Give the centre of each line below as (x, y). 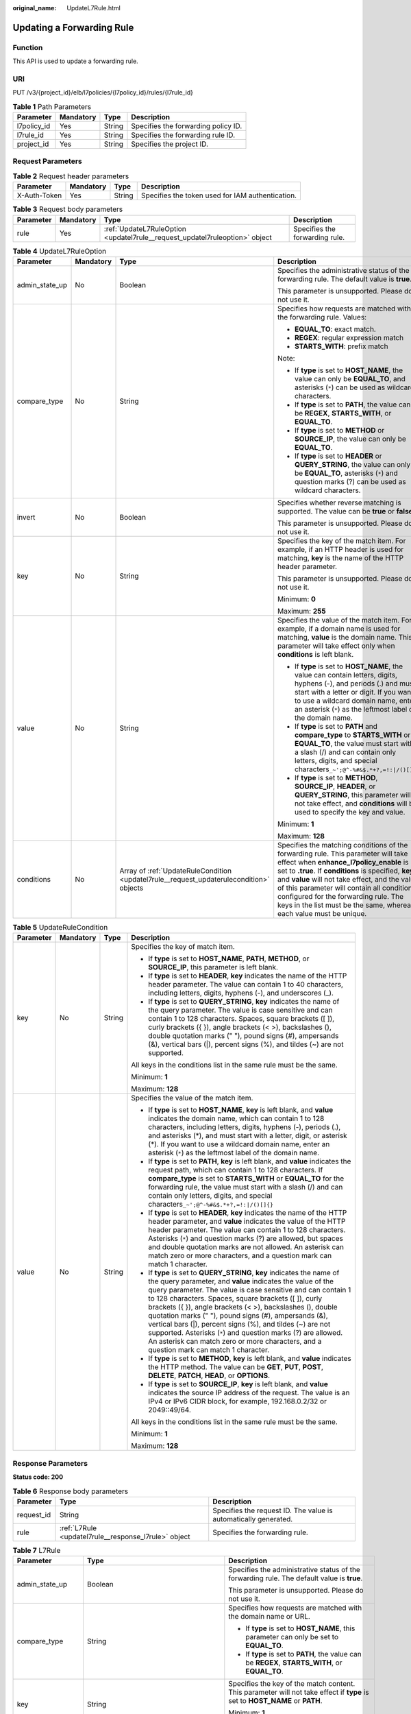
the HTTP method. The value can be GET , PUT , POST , (236, 1367)
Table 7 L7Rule (37, 1551)
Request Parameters (47, 161)
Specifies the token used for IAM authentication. (219, 195)
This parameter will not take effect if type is (299, 1692)
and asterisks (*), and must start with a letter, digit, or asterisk (248, 1136)
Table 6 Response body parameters (71, 1491)
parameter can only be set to (292, 1637)
